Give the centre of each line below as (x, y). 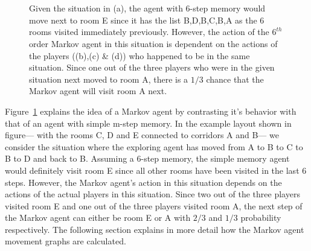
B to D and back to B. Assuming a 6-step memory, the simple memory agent (147, 158)
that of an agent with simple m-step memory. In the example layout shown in (148, 123)
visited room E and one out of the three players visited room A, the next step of (154, 205)
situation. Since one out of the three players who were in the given (152, 67)
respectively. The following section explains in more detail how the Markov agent (155, 229)
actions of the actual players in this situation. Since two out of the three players (152, 194)
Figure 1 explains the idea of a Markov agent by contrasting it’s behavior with (151, 111)
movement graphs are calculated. (66, 241)
